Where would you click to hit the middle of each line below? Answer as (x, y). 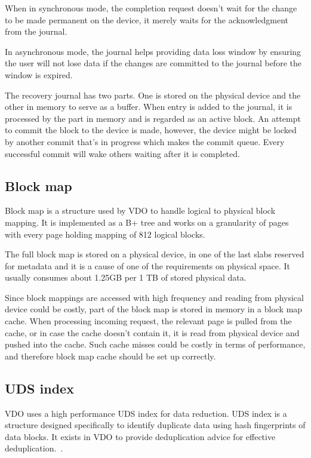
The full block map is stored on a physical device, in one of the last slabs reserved (155, 254)
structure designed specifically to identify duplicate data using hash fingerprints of (155, 425)
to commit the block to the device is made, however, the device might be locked (151, 130)
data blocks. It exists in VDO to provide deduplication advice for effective (140, 436)
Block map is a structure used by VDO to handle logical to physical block (140, 210)
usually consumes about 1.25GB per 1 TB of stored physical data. (126, 277)
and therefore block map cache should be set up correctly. (110, 356)
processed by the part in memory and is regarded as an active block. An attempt (153, 118)
